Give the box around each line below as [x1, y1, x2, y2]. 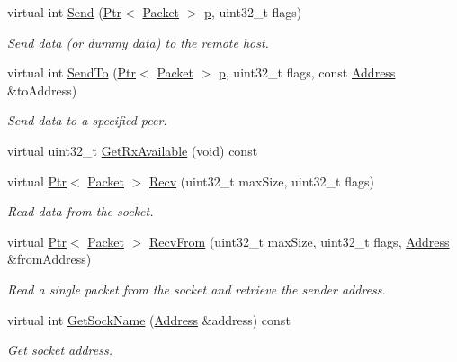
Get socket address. [7, 340, 112, 359]
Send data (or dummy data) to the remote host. [7, 32, 269, 51]
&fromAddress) [7, 249, 92, 268]
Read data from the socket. [7, 202, 154, 221]
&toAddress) [7, 80, 77, 99]
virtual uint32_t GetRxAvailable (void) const [7, 140, 258, 159]
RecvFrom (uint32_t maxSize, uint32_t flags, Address [149, 231, 450, 250]
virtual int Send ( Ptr [7, 3, 122, 21]
